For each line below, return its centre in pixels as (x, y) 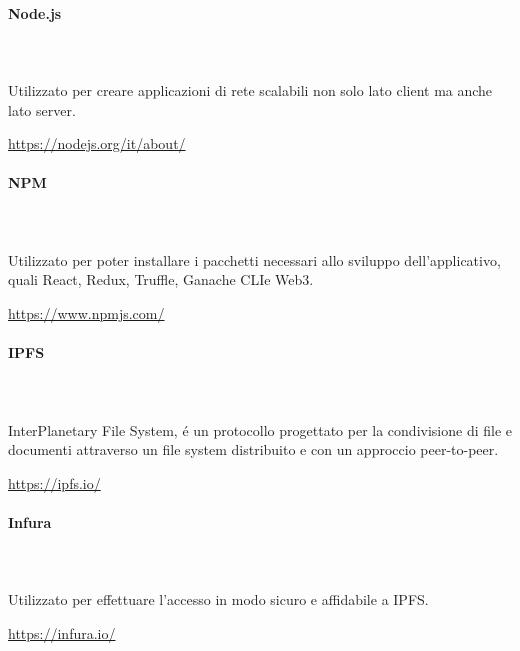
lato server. (42, 109)
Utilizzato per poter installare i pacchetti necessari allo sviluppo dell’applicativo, (254, 259)
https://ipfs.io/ (54, 482)
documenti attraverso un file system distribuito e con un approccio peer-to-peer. (253, 449)
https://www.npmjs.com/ (86, 312)
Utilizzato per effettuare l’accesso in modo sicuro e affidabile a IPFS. (218, 599)
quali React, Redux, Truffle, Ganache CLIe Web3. (161, 279)
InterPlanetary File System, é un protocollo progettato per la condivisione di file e (260, 429)
